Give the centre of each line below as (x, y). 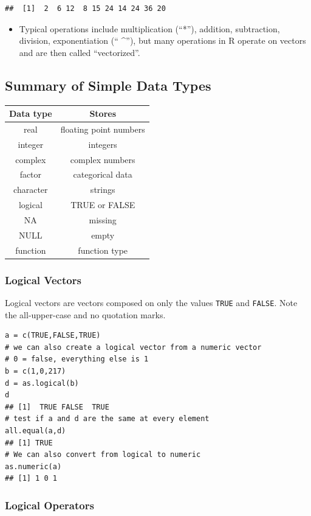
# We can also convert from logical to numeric (103, 455)
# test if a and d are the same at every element (107, 419)
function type (103, 250)
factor (31, 174)
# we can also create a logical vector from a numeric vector (133, 347)
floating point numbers (103, 129)
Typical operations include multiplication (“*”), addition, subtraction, (149, 28)
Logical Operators (50, 505)
